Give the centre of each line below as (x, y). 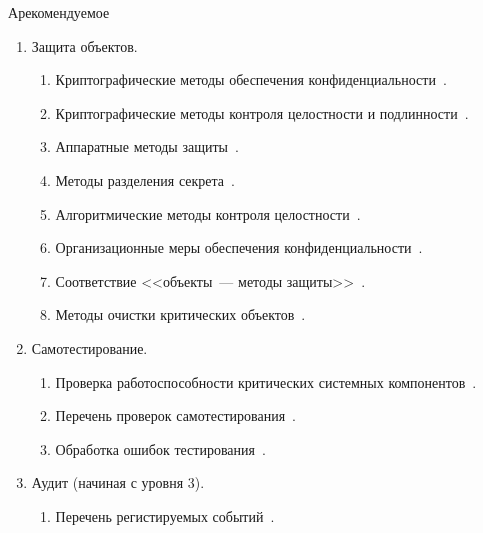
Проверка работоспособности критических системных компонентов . (266, 381)
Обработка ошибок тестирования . (160, 448)
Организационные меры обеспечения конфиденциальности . (239, 247)
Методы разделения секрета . (145, 179)
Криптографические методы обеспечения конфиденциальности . (251, 79)
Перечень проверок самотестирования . (176, 415)
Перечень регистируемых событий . (165, 515)
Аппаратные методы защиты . (147, 146)
